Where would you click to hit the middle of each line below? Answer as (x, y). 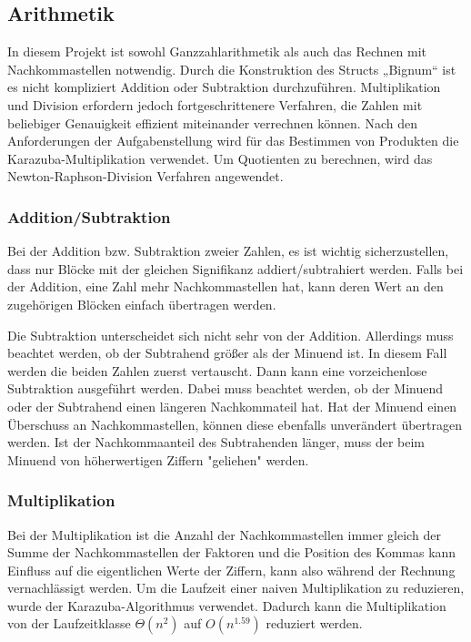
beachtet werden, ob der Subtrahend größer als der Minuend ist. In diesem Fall (227, 353)
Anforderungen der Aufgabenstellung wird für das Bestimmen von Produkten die (233, 141)
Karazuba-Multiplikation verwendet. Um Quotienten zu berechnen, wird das (220, 158)
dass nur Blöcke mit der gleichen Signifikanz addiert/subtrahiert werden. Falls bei (235, 268)
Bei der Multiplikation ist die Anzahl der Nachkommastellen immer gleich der (224, 534)
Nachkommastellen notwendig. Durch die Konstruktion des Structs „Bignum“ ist (232, 69)
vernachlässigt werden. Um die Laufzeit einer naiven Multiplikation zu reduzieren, (236, 588)
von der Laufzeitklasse (69, 623)
